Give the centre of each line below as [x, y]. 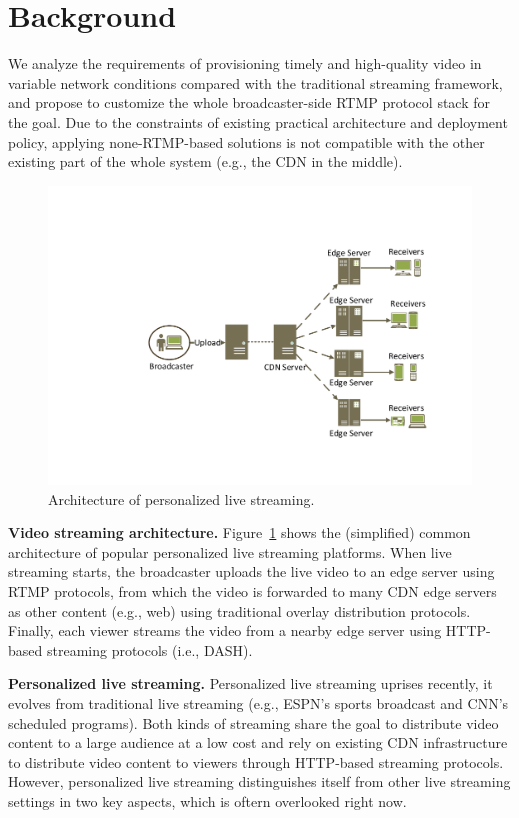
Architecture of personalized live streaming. [181, 498]
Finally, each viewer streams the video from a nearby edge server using [225, 630]
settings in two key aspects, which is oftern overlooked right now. [207, 800]
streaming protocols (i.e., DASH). [149, 649]
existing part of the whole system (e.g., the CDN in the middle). [205, 161]
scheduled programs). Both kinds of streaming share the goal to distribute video [253, 722]
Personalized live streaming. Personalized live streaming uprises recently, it [250, 683]
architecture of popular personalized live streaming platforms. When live [230, 551]
